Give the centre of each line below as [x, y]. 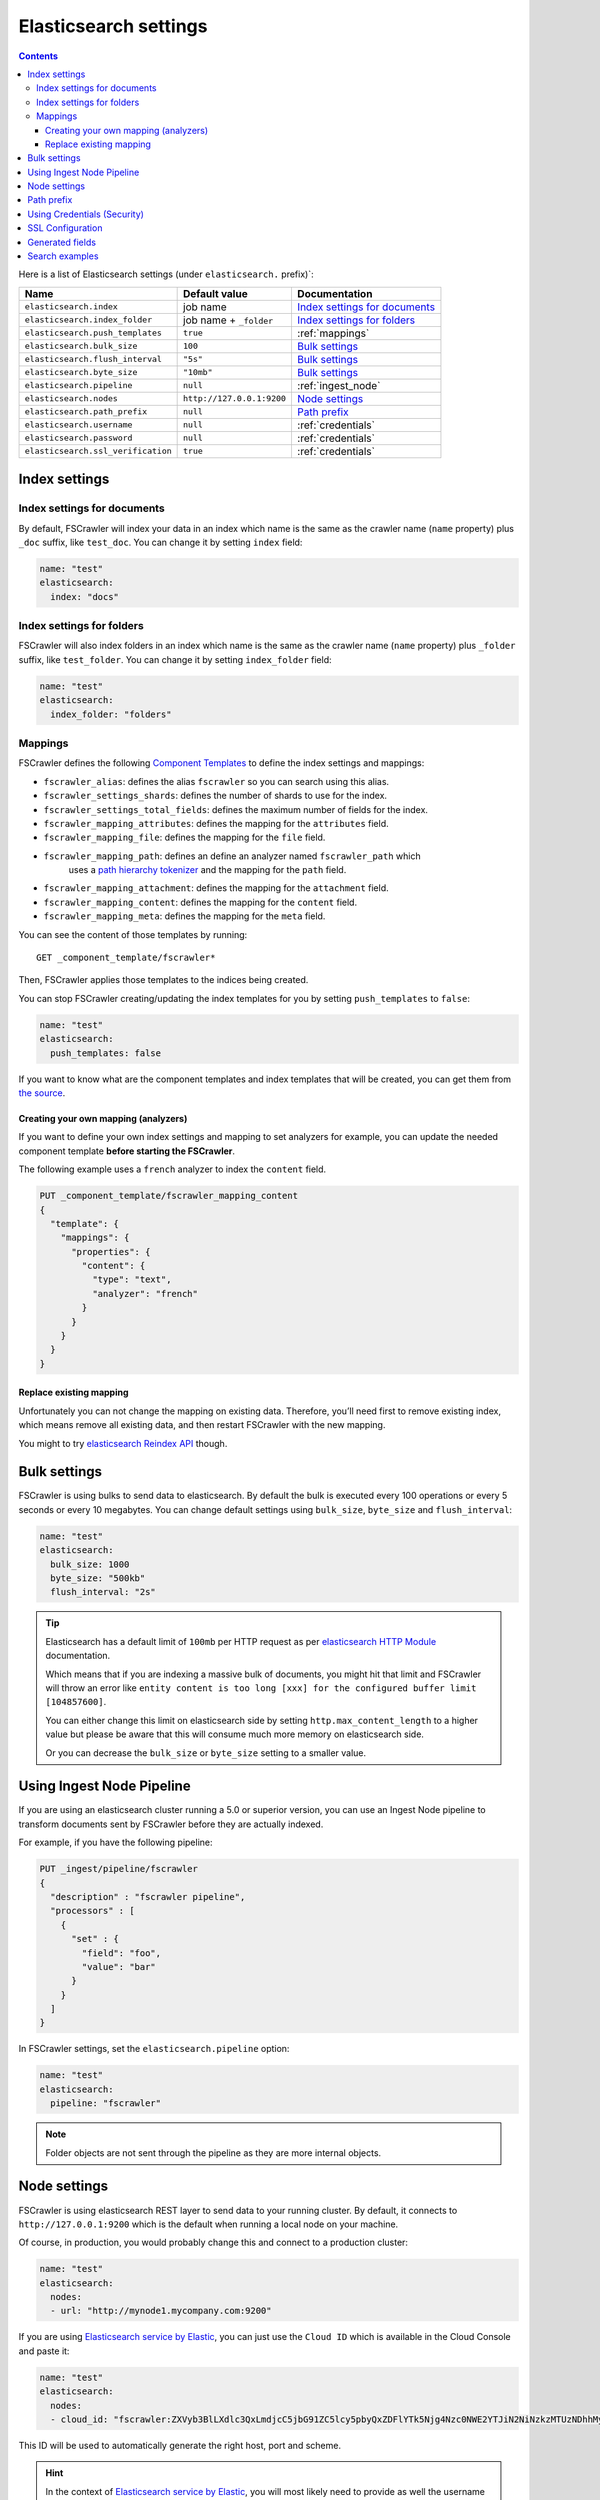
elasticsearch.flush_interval [93, 359]
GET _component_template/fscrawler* [126, 958]
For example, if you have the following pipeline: [116, 1842]
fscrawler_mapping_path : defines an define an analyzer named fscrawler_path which [232, 856]
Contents [38, 56]
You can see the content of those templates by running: [133, 934]
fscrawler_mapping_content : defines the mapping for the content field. [200, 902]
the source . [42, 1092]
